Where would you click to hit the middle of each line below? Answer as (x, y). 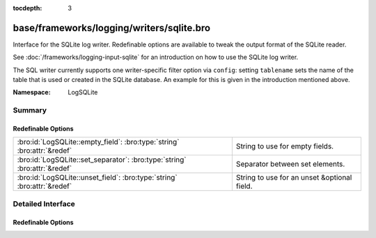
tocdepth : (28, 8)
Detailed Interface (44, 203)
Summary (30, 110)
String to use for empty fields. (285, 146)
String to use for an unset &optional (294, 178)
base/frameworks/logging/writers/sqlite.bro (112, 28)
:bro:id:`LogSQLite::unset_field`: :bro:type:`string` (97, 178)
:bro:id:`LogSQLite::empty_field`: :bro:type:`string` (98, 142)
